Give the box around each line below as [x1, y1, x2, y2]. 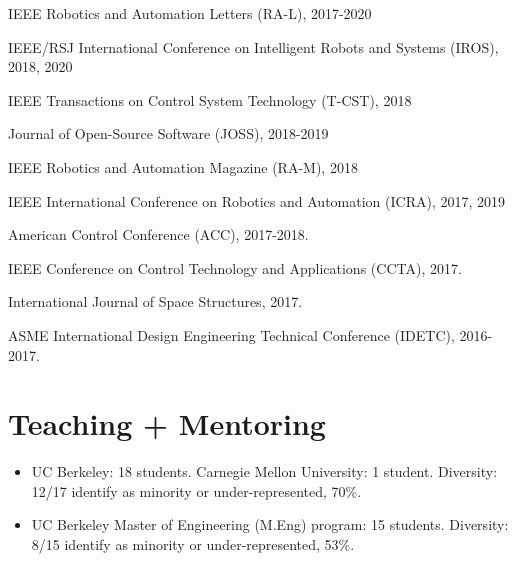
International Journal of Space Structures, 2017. [8, 291, 303, 312]
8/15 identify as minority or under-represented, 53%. [31, 534, 355, 555]
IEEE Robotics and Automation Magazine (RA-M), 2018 [8, 156, 358, 177]
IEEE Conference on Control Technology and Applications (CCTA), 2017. [8, 257, 462, 278]
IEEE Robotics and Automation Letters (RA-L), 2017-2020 [8, 3, 372, 23]
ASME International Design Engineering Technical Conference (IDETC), [8, 324, 455, 345]
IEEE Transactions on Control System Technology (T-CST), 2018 [8, 89, 412, 110]
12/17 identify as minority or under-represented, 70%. [31, 480, 362, 501]
